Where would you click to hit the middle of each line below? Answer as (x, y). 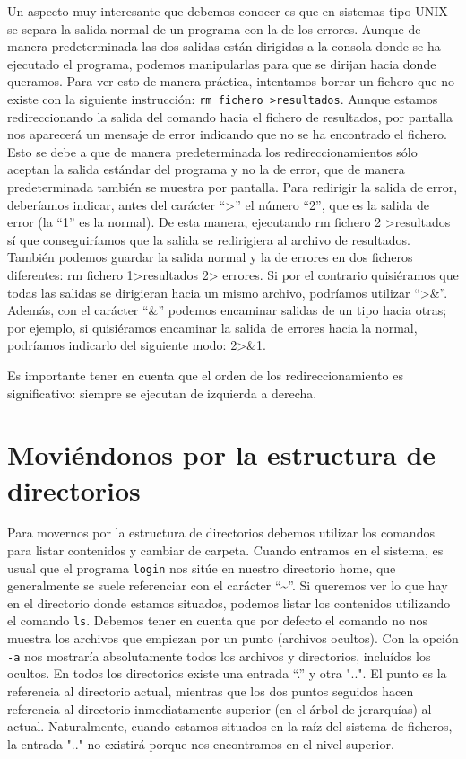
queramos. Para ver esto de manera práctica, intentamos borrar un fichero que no (231, 81)
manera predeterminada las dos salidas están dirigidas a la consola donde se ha (224, 46)
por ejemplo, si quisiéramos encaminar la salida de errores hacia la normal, (212, 327)
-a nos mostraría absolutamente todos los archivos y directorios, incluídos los (219, 655)
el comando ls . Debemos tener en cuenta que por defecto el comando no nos (217, 620)
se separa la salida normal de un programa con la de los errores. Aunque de (214, 28)
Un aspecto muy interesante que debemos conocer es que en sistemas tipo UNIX (228, 11)
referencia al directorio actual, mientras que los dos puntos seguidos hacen (211, 690)
